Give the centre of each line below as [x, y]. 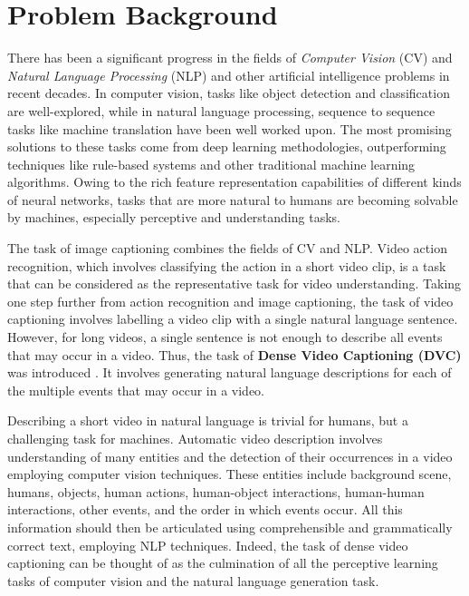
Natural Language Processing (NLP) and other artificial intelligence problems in [229, 75]
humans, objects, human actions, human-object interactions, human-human [216, 491]
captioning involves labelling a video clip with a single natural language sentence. [233, 319]
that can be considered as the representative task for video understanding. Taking [234, 283]
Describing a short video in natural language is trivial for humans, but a [208, 420]
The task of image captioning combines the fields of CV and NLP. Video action [227, 248]
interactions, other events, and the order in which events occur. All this [205, 509]
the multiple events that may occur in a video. [136, 390]
